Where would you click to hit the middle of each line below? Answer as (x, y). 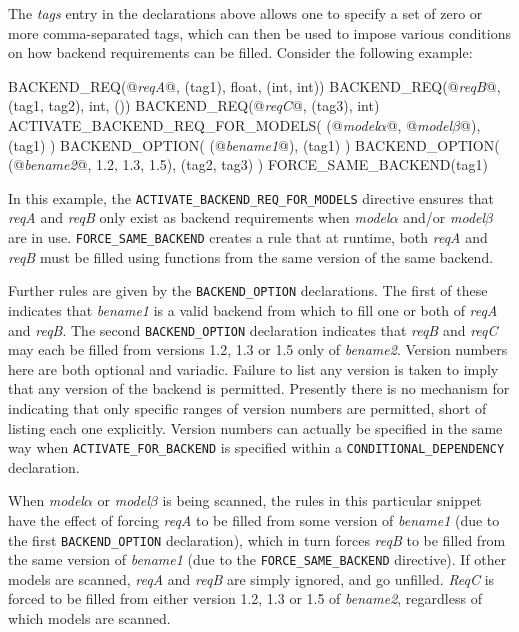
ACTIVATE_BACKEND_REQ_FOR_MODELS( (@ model (193, 124)
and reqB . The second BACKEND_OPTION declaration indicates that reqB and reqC (253, 329)
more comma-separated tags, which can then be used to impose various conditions (259, 32)
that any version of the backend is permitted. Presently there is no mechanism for (259, 388)
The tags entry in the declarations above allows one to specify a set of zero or (245, 13)
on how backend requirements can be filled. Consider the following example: (240, 52)
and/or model (444, 217)
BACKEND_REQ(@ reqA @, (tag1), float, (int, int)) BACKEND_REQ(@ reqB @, (254, 85)
